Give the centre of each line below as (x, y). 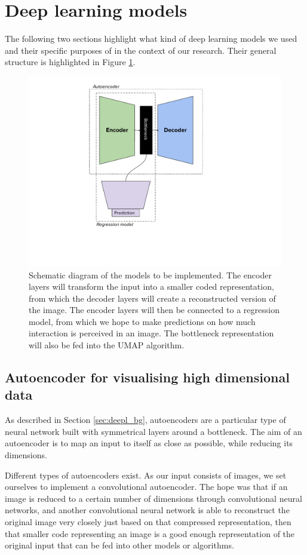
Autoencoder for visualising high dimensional (147, 377)
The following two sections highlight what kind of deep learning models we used (151, 39)
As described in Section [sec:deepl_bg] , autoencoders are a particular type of (145, 420)
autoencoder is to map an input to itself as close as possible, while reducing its (149, 443)
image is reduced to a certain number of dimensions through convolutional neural (153, 498)
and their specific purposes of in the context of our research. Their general (141, 50)
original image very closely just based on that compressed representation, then (148, 522)
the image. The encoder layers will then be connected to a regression (154, 310)
